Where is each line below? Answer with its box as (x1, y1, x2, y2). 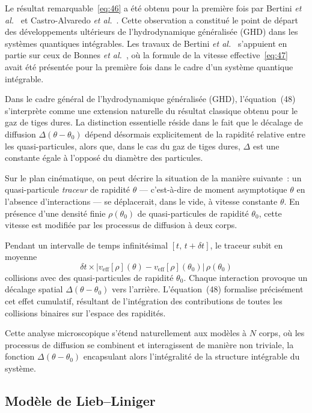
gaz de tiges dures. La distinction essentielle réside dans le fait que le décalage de (5, 116, 303, 128)
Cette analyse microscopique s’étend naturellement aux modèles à (5, 327, 247, 339)
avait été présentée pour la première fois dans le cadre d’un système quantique (5, 60, 293, 73)
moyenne (5, 250, 37, 263)
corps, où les (258, 327, 305, 339)
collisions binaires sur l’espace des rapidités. (5, 306, 166, 319)
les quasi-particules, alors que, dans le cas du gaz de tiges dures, (5, 139, 240, 152)
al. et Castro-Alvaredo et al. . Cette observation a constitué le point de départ (5, 13, 298, 26)
